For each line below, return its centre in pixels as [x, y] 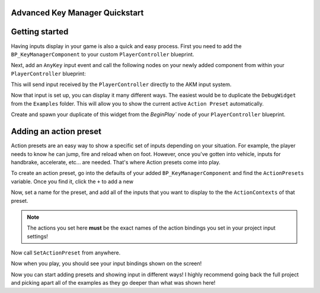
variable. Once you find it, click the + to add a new [72, 181]
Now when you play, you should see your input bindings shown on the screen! [106, 263]
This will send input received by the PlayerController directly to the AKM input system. [121, 85]
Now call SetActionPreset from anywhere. [66, 253]
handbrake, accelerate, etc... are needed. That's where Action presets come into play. [116, 162]
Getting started [40, 32]
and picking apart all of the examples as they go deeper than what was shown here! [113, 283]
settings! [38, 236]
